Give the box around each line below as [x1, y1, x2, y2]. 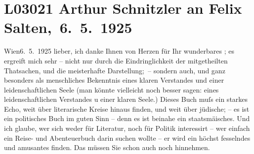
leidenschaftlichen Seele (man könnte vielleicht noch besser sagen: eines [4, 84, 219, 94]
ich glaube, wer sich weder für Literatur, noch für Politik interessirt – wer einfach [4, 123, 250, 133]
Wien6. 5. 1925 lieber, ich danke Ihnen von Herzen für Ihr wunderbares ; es [4, 46, 234, 56]
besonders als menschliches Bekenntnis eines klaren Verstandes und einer [4, 75, 224, 85]
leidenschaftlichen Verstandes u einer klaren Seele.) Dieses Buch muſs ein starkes [4, 94, 248, 104]
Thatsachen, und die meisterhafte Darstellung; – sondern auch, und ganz [4, 65, 225, 75]
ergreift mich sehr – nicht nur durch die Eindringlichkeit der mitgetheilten [4, 55, 228, 65]
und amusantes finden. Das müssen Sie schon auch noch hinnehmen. [4, 142, 210, 153]
